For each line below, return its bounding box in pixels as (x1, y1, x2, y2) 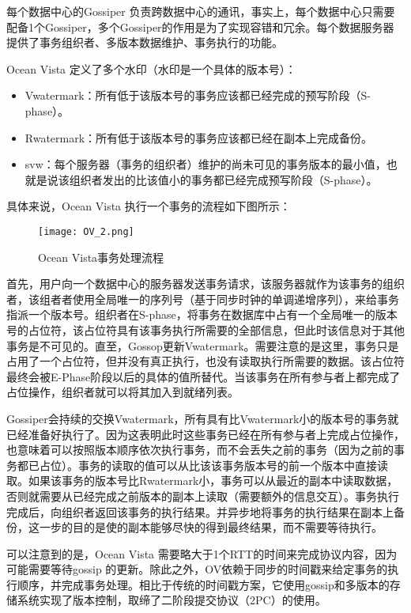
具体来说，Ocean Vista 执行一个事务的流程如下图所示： (6, 198, 291, 214)
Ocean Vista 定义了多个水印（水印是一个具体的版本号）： (6, 60, 296, 77)
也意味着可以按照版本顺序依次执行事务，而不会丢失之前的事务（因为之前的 (6, 441, 394, 458)
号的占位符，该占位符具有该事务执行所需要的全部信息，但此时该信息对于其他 (6, 321, 405, 338)
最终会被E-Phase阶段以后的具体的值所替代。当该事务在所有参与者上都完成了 (6, 368, 401, 384)
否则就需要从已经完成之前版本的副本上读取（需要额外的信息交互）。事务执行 (6, 487, 399, 504)
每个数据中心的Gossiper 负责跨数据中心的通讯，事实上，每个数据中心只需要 (6, 3, 395, 19)
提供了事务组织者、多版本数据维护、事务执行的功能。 (6, 34, 283, 51)
